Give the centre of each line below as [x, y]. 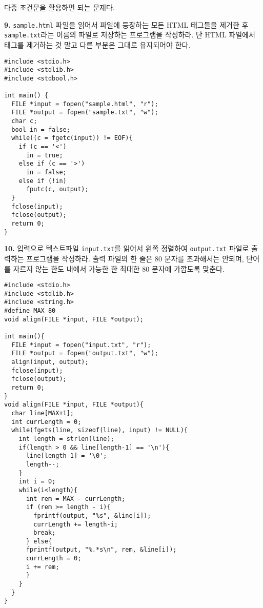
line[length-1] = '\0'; [66, 456]
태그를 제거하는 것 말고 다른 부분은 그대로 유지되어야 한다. [97, 44]
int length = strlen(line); [66, 439]
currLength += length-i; [76, 524]
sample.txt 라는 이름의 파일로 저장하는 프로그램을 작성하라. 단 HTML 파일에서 [130, 35]
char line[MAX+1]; [43, 413]
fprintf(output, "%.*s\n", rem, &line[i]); [101, 550]
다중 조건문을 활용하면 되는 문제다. [59, 7]
